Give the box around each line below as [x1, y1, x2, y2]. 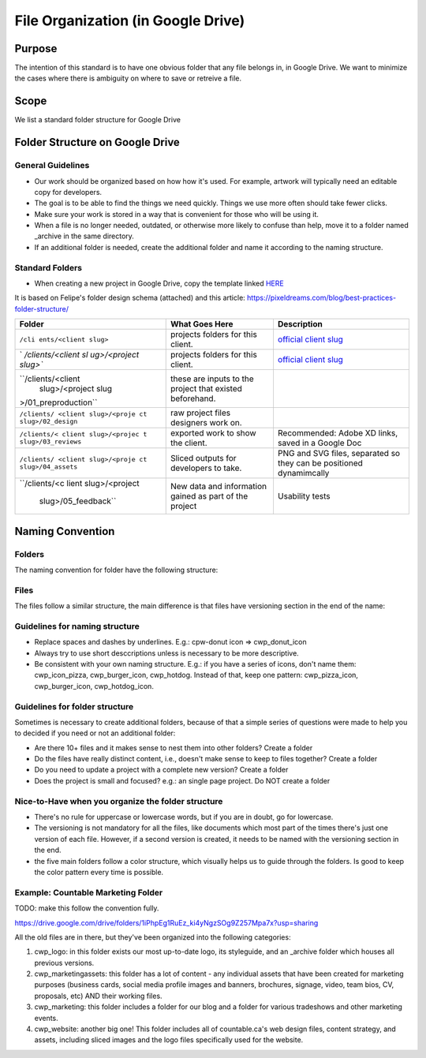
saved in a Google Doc [277, 438, 362, 449]
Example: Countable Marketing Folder [14, 887, 163, 898]
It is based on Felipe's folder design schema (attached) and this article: [14, 293, 246, 303]
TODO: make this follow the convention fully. [14, 903, 159, 913]
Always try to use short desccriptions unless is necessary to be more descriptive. [34, 648, 299, 658]
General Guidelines [14, 160, 90, 171]
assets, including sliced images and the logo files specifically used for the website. [34, 1035, 304, 1045]
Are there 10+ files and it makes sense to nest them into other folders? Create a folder [34, 742, 313, 753]
